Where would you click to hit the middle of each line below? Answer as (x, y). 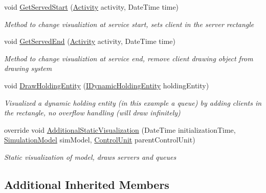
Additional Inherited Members (87, 184)
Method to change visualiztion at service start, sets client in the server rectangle (129, 24)
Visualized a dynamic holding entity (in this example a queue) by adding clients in (133, 102)
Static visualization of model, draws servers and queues (90, 156)
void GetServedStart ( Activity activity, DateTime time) (92, 7)
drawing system (28, 68)
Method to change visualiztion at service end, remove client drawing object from (129, 58)
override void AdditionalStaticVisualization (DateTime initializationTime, (120, 129)
